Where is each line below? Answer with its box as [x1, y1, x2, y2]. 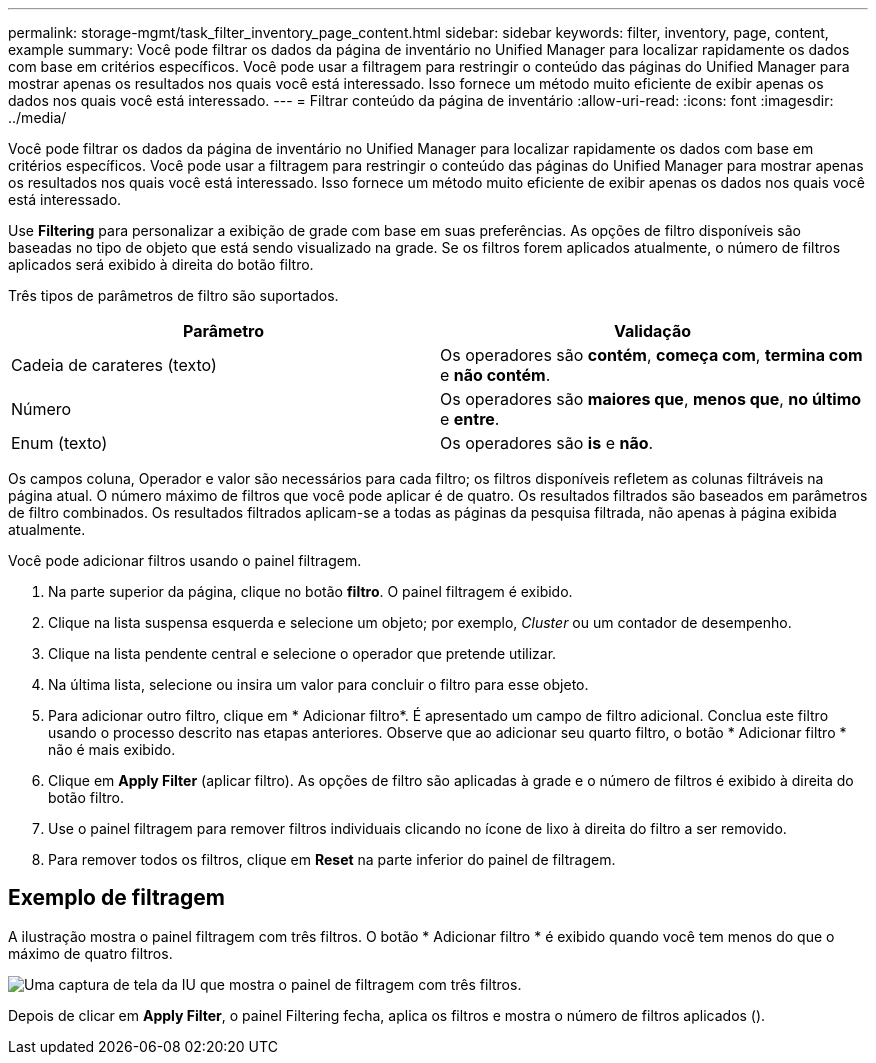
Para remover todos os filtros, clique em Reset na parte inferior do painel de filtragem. [48, 851, 616, 868]
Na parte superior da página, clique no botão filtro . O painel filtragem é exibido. [48, 583, 573, 600]
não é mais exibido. [48, 741, 176, 758]
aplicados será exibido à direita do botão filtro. [8, 256, 314, 273]
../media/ [8, 109, 67, 126]
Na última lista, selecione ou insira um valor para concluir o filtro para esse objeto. [48, 676, 589, 693]
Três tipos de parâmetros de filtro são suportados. [8, 287, 339, 304]
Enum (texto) [11, 433, 108, 453]
